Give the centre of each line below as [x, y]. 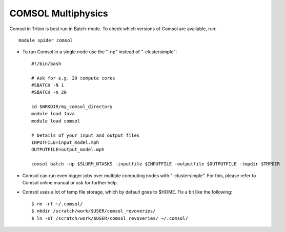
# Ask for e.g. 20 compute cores [73, 78]
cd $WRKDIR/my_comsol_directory [72, 107]
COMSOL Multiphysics [59, 13]
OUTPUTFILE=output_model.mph [68, 150]
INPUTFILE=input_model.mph [65, 143]
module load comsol [56, 121]
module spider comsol [46, 40]
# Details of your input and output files [86, 135]
